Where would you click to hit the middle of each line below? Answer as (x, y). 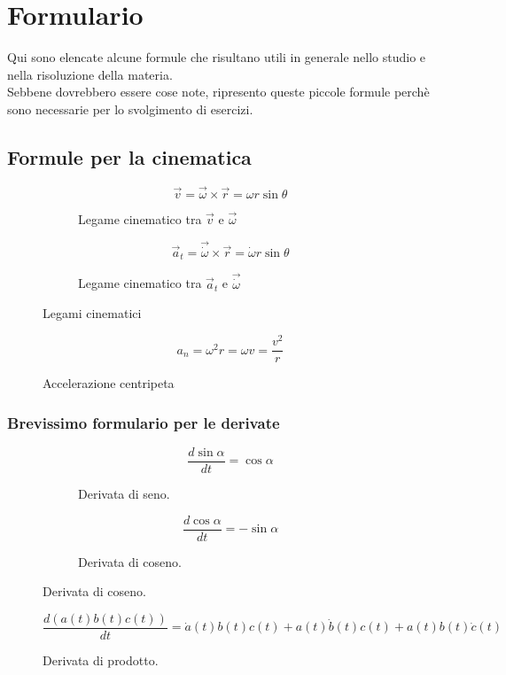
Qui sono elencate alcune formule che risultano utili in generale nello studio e (217, 57)
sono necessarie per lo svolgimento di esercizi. (130, 109)
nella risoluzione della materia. (90, 74)
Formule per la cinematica (129, 156)
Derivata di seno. (124, 494)
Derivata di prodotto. (101, 659)
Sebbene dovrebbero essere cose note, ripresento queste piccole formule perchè (218, 92)
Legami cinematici (92, 313)
